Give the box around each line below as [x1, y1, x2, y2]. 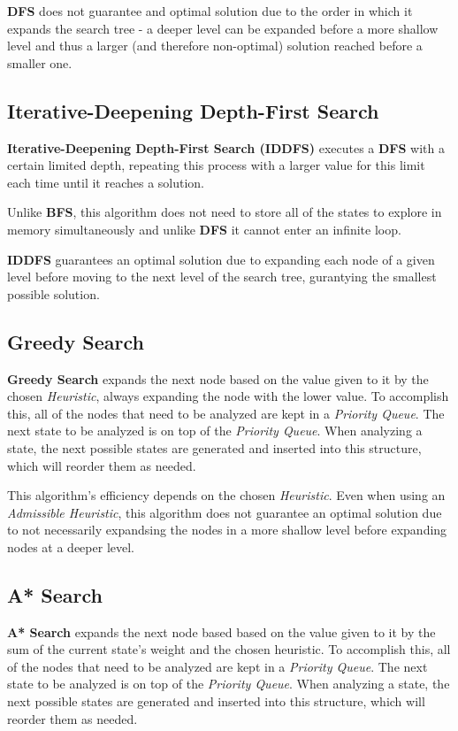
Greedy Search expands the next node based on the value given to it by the [7, 369, 429, 388]
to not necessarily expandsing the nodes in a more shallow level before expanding [7, 520, 447, 539]
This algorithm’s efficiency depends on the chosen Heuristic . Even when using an [7, 486, 446, 504]
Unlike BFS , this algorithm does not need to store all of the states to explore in [7, 203, 442, 221]
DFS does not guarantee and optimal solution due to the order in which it [7, 2, 413, 19]
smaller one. [7, 53, 73, 72]
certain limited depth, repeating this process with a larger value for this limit [7, 156, 425, 174]
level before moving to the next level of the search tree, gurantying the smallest [7, 267, 437, 286]
